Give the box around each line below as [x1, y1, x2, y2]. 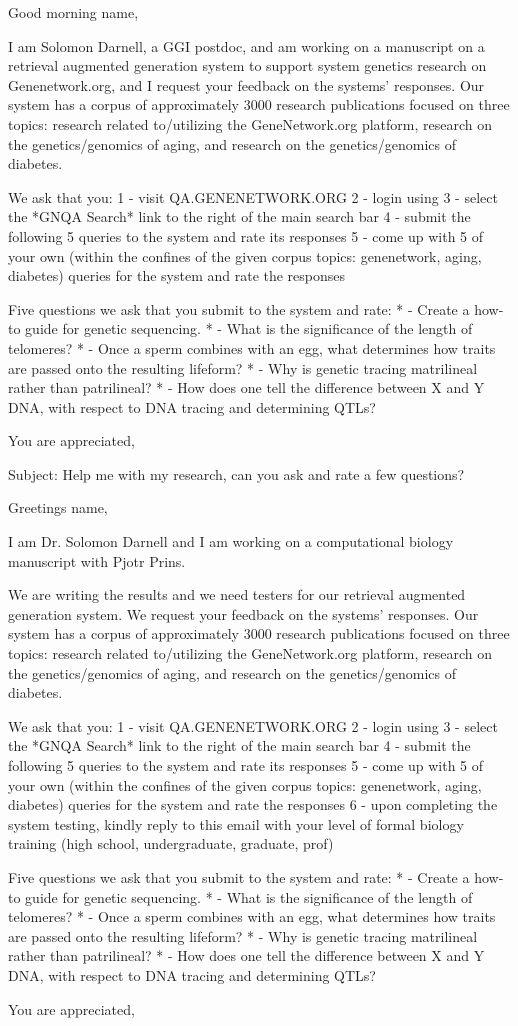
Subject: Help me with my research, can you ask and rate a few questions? [8, 463, 465, 484]
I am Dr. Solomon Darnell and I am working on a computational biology [8, 531, 454, 552]
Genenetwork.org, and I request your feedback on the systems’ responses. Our [8, 74, 485, 95]
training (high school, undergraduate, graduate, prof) [8, 833, 334, 854]
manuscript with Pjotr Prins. [8, 550, 186, 571]
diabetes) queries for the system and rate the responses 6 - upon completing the [8, 794, 498, 815]
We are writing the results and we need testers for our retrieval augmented [8, 584, 466, 605]
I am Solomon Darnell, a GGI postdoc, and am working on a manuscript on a [8, 35, 485, 56]
